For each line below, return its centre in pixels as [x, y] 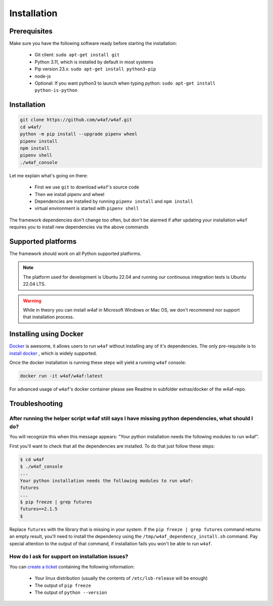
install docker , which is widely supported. [53, 353]
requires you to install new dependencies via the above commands [79, 227]
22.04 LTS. [34, 284]
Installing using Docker [47, 334]
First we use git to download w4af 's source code [87, 187]
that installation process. [49, 317]
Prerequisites [31, 31]
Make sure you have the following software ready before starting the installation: [93, 44]
